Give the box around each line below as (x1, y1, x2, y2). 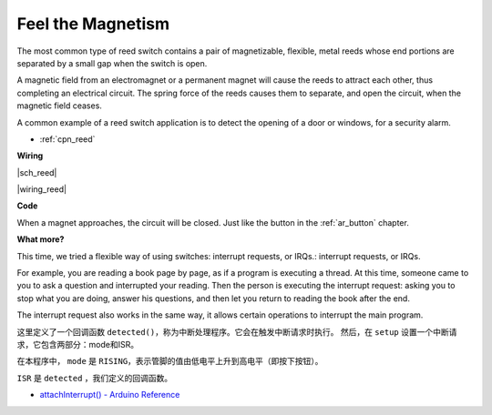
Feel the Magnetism (16, 14, 170, 34)
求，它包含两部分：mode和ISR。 (16, 339, 139, 349)
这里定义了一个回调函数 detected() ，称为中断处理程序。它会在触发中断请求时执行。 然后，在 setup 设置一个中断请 (16, 326, 457, 337)
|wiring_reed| (16, 184, 67, 195)
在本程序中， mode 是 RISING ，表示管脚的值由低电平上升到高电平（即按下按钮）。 (16, 356, 323, 367)
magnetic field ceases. (16, 100, 102, 111)
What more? (16, 234, 65, 245)
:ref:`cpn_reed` (39, 133, 96, 145)
